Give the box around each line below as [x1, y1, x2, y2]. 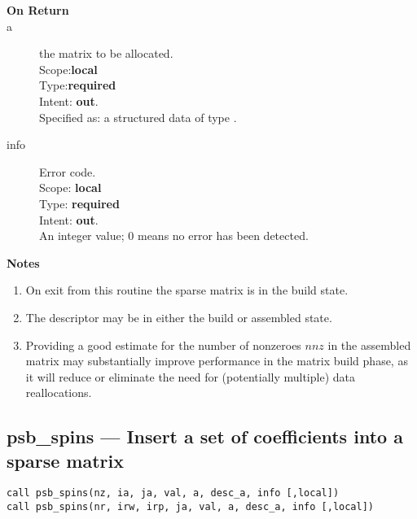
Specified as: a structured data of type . [39, 108, 237, 125]
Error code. [39, 163, 96, 180]
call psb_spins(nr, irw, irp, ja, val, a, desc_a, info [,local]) [7, 501, 375, 513]
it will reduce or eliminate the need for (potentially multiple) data [25, 368, 355, 385]
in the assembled [327, 336, 411, 353]
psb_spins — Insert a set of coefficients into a [7, 424, 403, 449]
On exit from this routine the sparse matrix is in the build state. [25, 281, 349, 299]
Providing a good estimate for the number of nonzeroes [25, 336, 301, 353]
